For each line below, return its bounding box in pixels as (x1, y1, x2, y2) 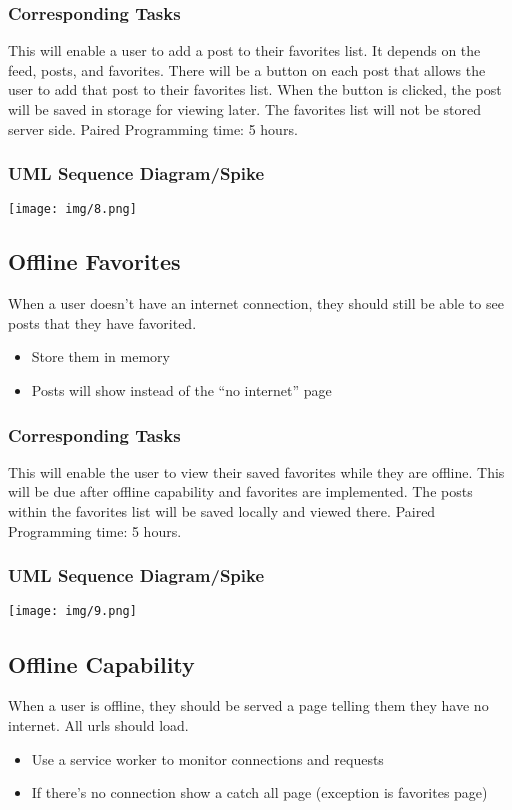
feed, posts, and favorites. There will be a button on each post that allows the (8, 59, 486, 80)
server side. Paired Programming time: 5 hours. (8, 118, 298, 139)
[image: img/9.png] (8, 604, 137, 619)
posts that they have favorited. (8, 312, 197, 333)
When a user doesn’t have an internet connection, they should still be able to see (8, 293, 504, 314)
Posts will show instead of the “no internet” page (31, 380, 332, 401)
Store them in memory (31, 346, 170, 367)
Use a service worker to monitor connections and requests (31, 748, 384, 769)
